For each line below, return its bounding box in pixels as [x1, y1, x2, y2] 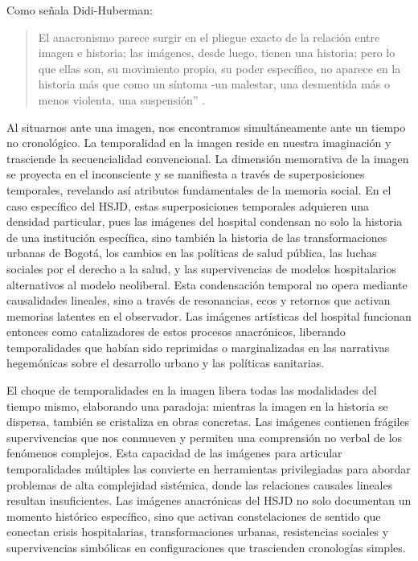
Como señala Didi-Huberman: [6, 2, 153, 18]
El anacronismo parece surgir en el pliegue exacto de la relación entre [38, 28, 380, 45]
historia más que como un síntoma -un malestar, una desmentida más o [38, 76, 391, 92]
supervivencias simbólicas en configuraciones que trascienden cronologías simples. [6, 539, 406, 555]
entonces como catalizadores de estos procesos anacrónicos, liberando [6, 323, 346, 340]
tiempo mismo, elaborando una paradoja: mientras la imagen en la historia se [6, 397, 388, 414]
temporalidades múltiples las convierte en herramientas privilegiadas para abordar [6, 461, 411, 477]
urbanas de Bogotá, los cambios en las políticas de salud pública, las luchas [6, 244, 377, 261]
